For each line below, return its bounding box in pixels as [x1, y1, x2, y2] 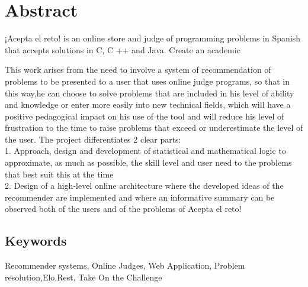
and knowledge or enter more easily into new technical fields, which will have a [5, 98, 291, 111]
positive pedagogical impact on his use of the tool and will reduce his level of [5, 109, 284, 122]
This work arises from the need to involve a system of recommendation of [5, 63, 271, 76]
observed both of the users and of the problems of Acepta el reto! [5, 202, 242, 215]
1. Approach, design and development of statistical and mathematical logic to [5, 144, 286, 157]
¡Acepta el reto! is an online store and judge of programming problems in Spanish [5, 32, 301, 44]
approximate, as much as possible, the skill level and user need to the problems [5, 156, 292, 169]
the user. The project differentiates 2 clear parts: [5, 133, 181, 145]
